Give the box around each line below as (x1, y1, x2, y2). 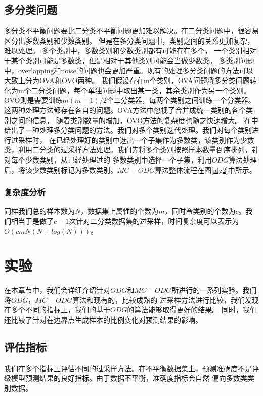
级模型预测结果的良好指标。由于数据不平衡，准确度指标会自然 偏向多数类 (4, 373, 247, 383)
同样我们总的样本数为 (4, 206, 75, 216)
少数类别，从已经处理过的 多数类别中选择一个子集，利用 (25, 154, 212, 165)
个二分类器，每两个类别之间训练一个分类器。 (106, 95, 255, 105)
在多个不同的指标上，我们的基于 (4, 304, 110, 315)
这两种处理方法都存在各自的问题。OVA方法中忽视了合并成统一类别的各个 (4, 104, 246, 115)
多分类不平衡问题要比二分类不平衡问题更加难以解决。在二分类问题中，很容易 (4, 25, 259, 36)
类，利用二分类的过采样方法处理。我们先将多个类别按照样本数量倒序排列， (4, 144, 252, 155)
